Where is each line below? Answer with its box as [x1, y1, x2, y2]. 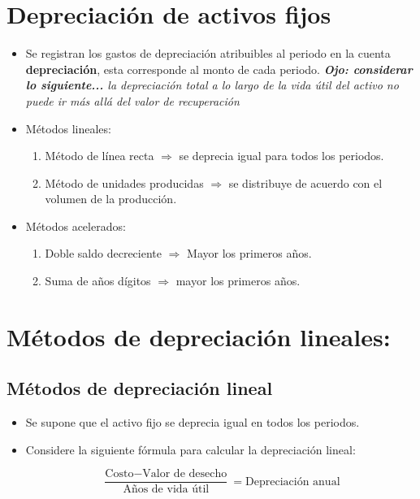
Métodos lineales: [25, 119, 111, 137]
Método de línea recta [45, 147, 154, 164]
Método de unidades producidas [45, 174, 204, 191]
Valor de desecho [142, 468, 227, 480]
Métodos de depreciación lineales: [6, 319, 391, 353]
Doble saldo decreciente [45, 245, 162, 262]
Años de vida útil [123, 484, 210, 496]
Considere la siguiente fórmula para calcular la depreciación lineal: [25, 440, 356, 458]
